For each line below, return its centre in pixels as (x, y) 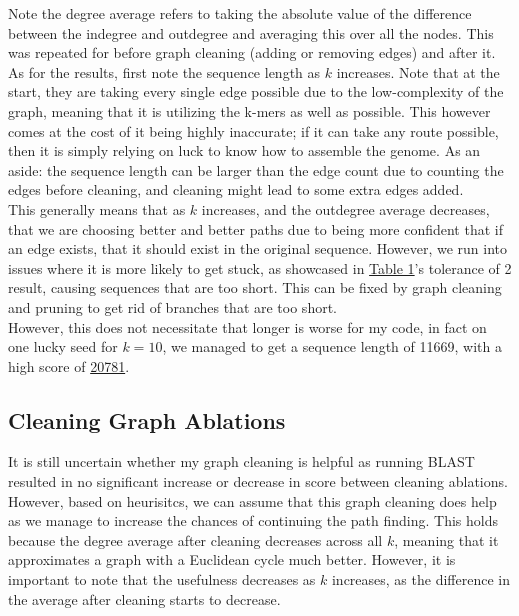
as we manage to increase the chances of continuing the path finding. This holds (253, 520)
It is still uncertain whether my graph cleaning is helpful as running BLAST (241, 461)
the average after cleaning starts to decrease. (144, 598)
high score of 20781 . (69, 365)
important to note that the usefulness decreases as (162, 579)
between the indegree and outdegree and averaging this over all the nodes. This (251, 32)
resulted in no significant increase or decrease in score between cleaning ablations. (258, 481)
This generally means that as (97, 208)
